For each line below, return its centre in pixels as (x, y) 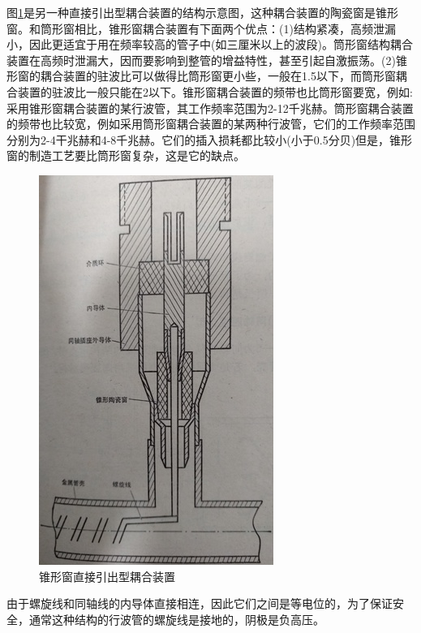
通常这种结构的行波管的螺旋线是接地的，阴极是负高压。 (176, 619)
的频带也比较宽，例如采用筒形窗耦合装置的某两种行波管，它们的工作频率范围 (211, 124)
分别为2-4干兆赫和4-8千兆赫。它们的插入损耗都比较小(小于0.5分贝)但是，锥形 (210, 139)
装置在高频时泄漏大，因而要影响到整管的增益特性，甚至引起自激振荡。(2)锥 (207, 60)
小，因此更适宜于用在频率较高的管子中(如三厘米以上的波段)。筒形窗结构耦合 (210, 44)
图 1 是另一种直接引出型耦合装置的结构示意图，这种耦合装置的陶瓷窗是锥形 (202, 12)
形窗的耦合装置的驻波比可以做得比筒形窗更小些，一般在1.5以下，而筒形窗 (201, 76)
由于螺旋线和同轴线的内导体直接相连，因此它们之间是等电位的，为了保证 (200, 603)
